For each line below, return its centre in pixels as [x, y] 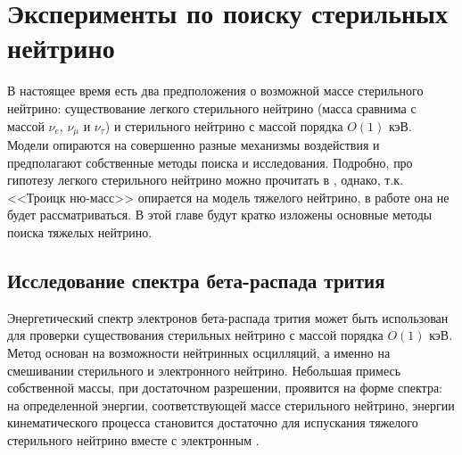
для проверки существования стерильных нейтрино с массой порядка [195, 335]
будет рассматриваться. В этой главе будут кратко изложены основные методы [220, 215]
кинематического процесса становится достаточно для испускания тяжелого [213, 422]
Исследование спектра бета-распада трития [196, 280]
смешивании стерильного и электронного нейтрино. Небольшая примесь [204, 370]
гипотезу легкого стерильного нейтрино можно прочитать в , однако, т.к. [206, 180]
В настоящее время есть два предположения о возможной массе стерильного [215, 91]
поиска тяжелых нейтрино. [80, 232]
